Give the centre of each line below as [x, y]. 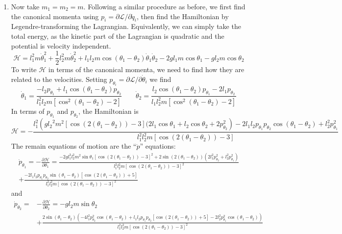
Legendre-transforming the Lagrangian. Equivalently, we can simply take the [126, 26]
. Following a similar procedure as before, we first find [164, 6]
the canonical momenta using [55, 16]
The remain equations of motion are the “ [74, 146]
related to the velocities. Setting [59, 79]
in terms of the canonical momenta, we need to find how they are [146, 69]
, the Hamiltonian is [109, 111]
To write [24, 69]
